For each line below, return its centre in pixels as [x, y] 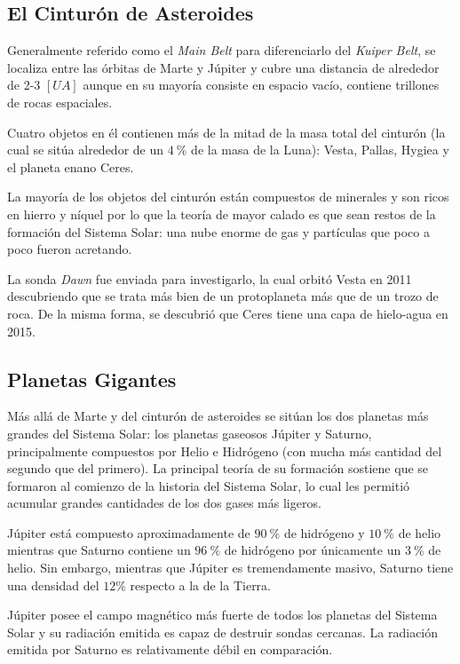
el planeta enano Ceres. [71, 166]
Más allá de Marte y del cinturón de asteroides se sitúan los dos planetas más [218, 416]
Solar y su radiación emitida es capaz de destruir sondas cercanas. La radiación [223, 632]
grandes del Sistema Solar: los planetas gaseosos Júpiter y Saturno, [190, 433]
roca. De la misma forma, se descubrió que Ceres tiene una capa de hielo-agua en [228, 313]
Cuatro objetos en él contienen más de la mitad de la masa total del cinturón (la [226, 132]
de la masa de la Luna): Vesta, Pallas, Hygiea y [320, 150]
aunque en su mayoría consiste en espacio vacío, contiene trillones [261, 85]
